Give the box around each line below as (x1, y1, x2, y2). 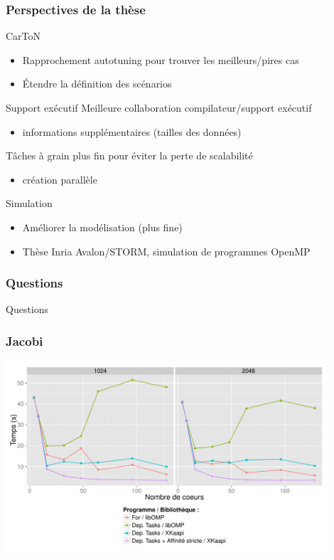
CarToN (6, 28, 41, 43)
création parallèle (22, 171, 97, 186)
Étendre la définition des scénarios (22, 76, 172, 91)
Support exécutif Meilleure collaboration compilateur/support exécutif (6, 100, 312, 115)
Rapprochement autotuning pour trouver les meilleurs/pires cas (22, 52, 299, 67)
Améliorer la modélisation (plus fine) (22, 219, 183, 234)
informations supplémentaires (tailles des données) (22, 124, 242, 139)
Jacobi (6, 332, 43, 349)
